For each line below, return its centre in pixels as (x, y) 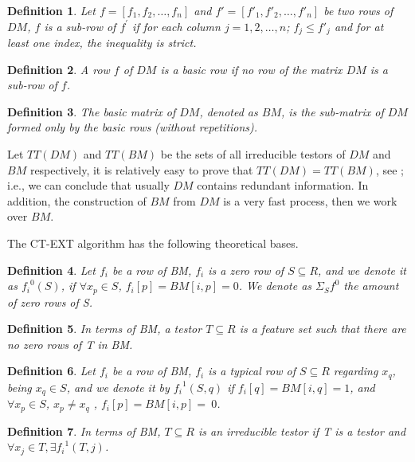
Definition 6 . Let (51, 371)
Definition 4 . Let (51, 270)
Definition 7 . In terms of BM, (84, 431)
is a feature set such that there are (323, 329)
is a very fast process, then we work (310, 200)
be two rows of (358, 10)
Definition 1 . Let (51, 10)
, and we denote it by (118, 387)
